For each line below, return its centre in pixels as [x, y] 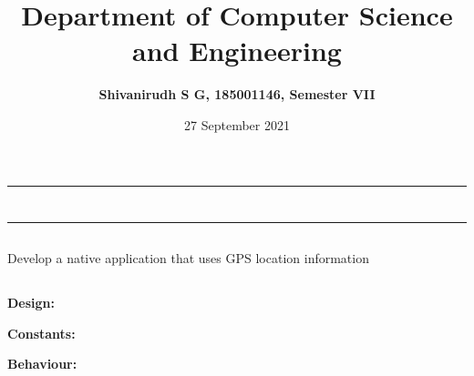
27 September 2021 [237, 124]
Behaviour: [42, 364]
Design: [31, 303]
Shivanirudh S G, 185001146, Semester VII [237, 94]
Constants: [41, 333]
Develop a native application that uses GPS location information [188, 258]
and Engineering [237, 51]
